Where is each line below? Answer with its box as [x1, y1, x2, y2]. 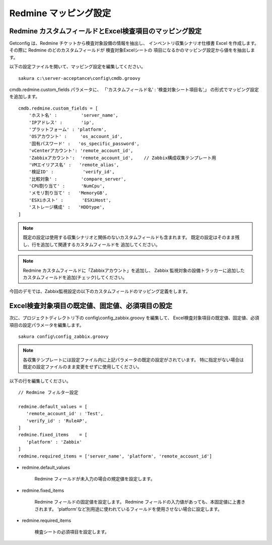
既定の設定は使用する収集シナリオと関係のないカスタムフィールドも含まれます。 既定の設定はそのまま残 [23, 234, 240, 240]
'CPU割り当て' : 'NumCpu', [28, 183, 105, 189]
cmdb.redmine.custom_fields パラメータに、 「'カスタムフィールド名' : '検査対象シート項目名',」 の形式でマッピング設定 [9, 86, 259, 93]
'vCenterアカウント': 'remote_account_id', [28, 148, 133, 154]
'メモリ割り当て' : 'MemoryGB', [28, 190, 108, 196]
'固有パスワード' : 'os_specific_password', [28, 140, 140, 146]
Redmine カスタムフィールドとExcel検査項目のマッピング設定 [9, 27, 202, 35]
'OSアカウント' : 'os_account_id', [28, 134, 123, 139]
